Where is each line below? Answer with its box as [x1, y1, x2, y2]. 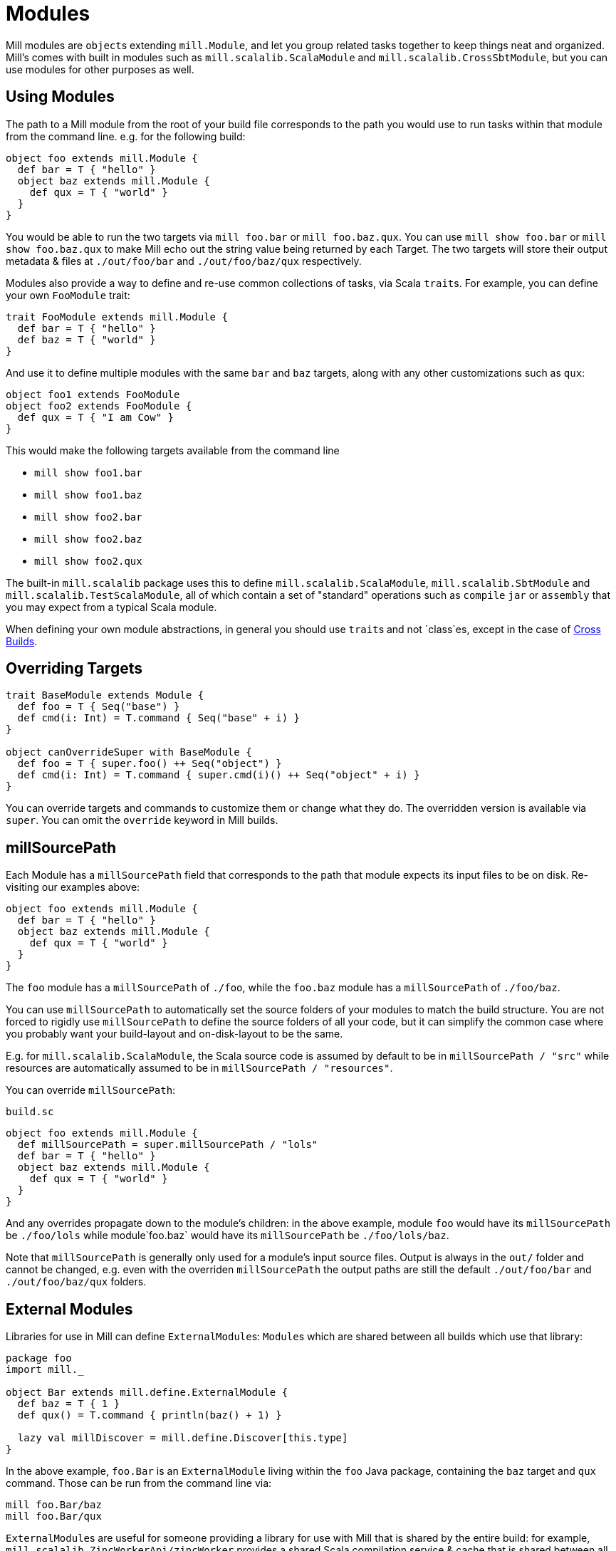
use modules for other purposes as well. [6, 63, 194, 75]
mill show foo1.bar [34, 466, 142, 479]
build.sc [6, 1106, 54, 1118]
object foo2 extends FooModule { [6, 399, 192, 412]
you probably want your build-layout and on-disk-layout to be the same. [6, 1028, 343, 1040]
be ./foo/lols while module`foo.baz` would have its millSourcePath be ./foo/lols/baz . [6, 1229, 449, 1242]
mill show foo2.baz [34, 533, 142, 545]
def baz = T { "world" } [17, 333, 156, 345]
